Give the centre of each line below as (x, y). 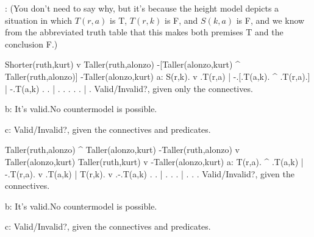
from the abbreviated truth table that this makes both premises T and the (144, 32)
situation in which (39, 20)
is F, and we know (270, 20)
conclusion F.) (31, 44)
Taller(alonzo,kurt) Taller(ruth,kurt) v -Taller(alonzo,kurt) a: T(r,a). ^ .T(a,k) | (154, 161)
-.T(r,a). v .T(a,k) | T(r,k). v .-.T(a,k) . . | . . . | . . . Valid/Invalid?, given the (150, 173)
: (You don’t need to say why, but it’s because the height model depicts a (142, 8)
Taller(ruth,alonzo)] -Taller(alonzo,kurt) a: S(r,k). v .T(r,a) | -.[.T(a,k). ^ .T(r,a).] (158, 76)
